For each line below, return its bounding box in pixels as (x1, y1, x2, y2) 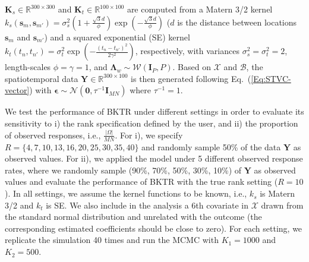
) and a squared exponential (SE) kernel (44, 30, 190, 43)
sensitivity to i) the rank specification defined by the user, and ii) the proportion (5, 116, 298, 129)
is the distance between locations (177, 15, 297, 28)
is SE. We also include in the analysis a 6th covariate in (46, 198, 249, 211)
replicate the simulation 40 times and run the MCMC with (5, 233, 219, 246)
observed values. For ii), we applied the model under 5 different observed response (5, 152, 303, 165)
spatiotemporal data (5, 72, 78, 84)
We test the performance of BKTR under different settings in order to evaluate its (5, 105, 304, 118)
